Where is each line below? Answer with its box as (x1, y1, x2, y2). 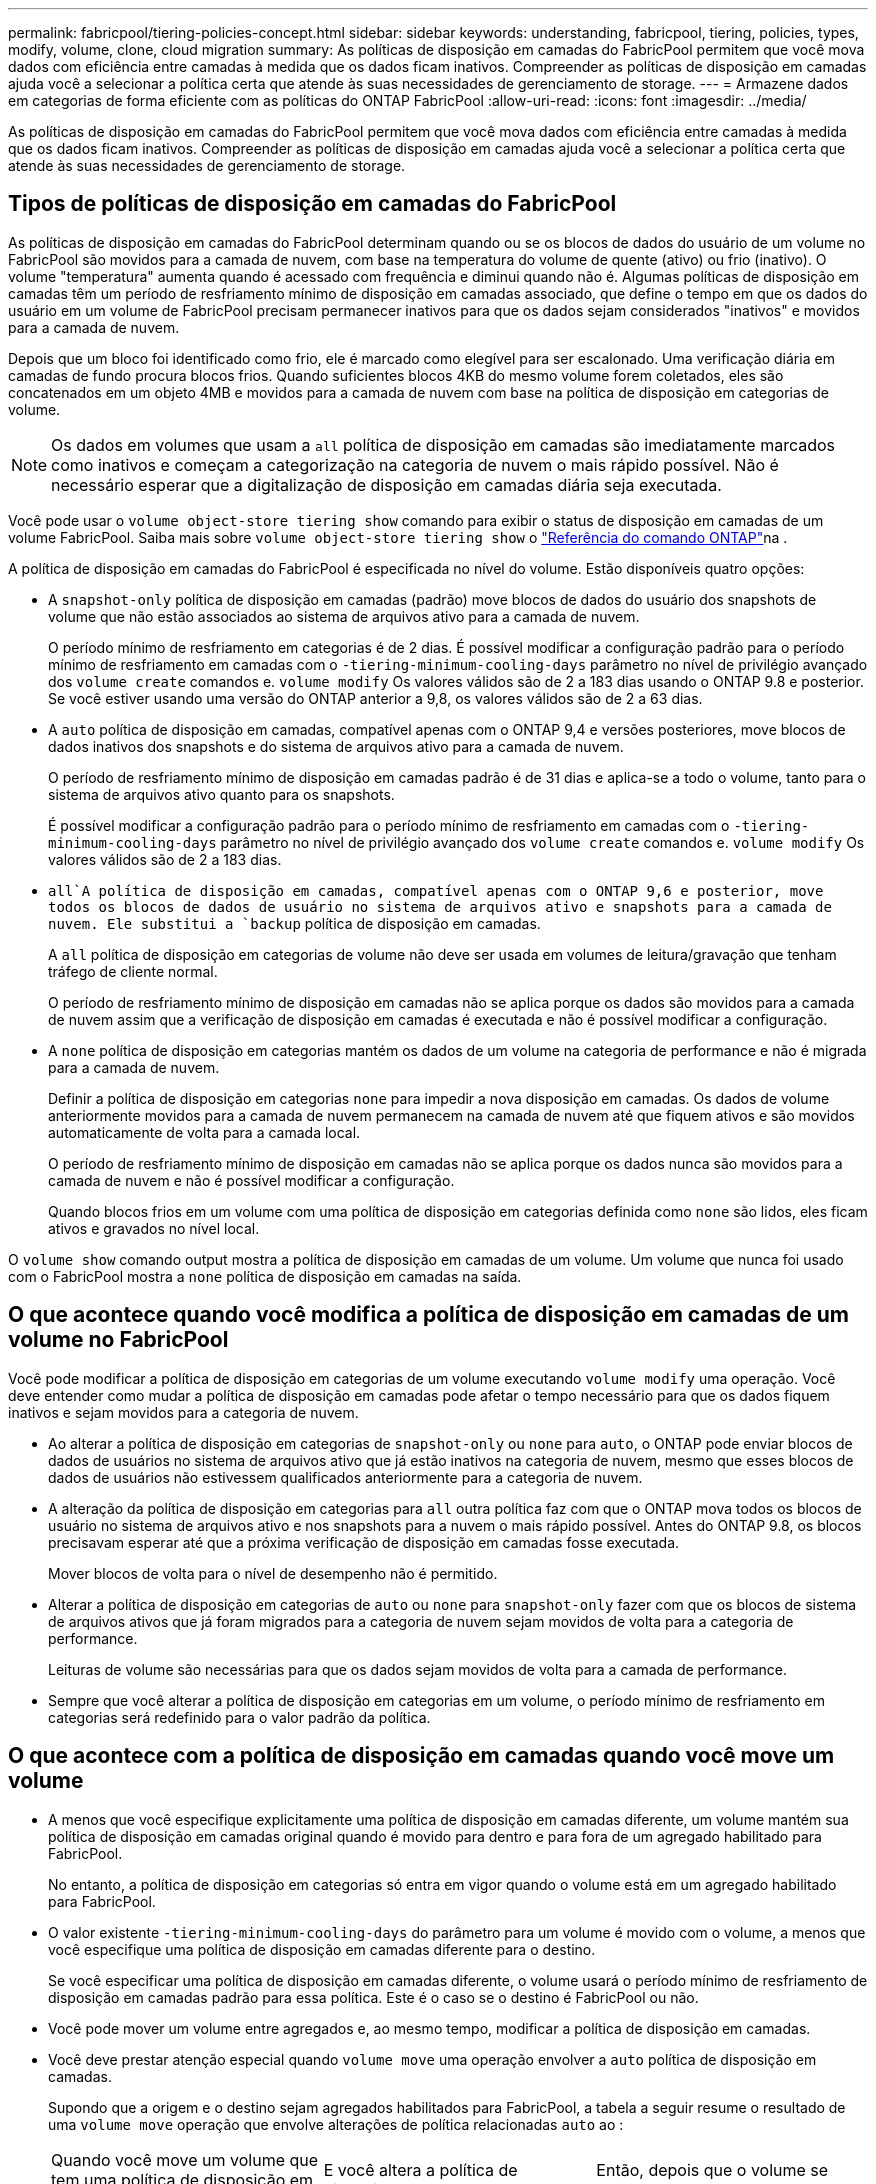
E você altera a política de (323, 2159, 518, 2180)
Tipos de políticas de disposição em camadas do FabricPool (8, 191, 617, 217)
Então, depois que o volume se (596, 2159, 829, 2180)
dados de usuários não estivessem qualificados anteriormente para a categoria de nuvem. (48, 1468, 643, 1486)
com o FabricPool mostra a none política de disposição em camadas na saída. (8, 1267, 522, 1285)
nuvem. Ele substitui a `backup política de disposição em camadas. (48, 914, 541, 932)
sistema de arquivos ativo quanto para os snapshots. (48, 785, 395, 803)
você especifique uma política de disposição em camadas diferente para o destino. (48, 1940, 596, 1958)
